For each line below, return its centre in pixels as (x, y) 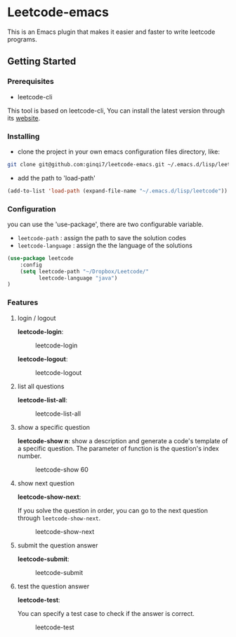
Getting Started (42, 62)
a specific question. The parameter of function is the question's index (118, 448)
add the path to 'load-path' (57, 178)
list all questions (41, 386)
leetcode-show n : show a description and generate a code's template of (123, 440)
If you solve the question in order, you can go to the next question (113, 510)
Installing (24, 136)
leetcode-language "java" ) (78, 278)
